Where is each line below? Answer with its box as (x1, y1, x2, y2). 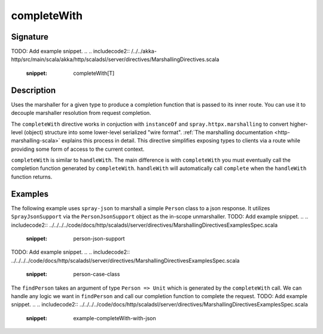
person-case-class (73, 271, 120, 278)
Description (11, 85, 56, 95)
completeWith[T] (73, 69, 115, 77)
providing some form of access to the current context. (11, 145, 145, 153)
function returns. (11, 173, 53, 180)
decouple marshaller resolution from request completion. (11, 110, 152, 117)
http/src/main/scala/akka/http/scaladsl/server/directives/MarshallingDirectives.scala (11, 56, 220, 63)
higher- (290, 120, 308, 127)
